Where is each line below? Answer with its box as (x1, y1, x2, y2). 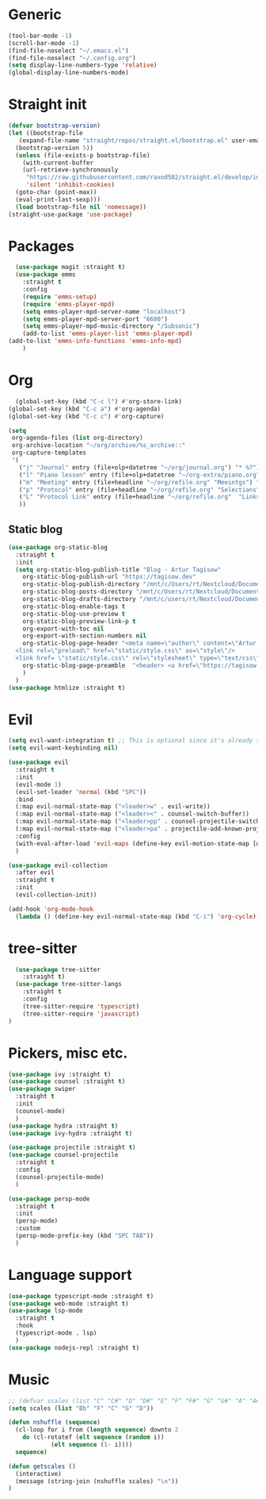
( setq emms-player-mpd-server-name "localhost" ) (22, 307, 186, 315)
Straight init (8, 95, 87, 114)
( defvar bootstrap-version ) (8, 121, 101, 130)
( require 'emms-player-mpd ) (22, 300, 115, 308)
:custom (15, 1224, 41, 1232)
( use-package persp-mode (8, 1195, 90, 1203)
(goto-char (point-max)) (15, 188, 97, 196)
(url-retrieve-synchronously (22, 166, 119, 174)
